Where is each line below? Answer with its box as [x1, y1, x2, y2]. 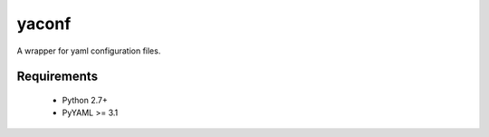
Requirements [16, 69, 99, 84]
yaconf [16, 14, 72, 34]
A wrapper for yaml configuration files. [16, 45, 161, 56]
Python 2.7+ [62, 94, 109, 105]
